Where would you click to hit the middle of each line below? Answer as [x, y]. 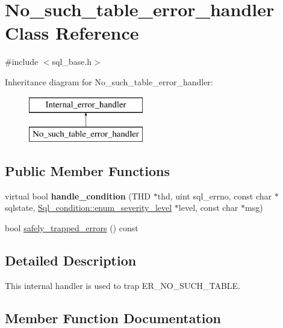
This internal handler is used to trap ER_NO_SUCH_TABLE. [123, 285]
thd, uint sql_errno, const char [215, 196]
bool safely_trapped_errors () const [72, 228]
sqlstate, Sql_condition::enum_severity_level [89, 208]
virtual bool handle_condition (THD [78, 196]
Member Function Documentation [113, 317]
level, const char [208, 208]
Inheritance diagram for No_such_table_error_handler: [109, 81]
